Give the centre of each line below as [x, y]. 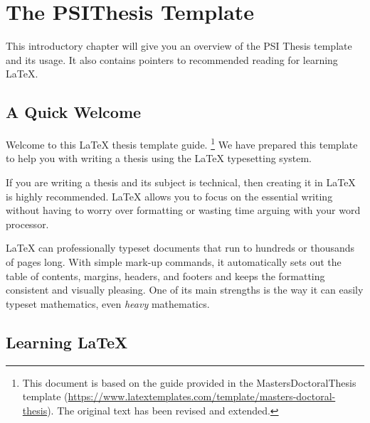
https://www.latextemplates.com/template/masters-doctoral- [202, 396]
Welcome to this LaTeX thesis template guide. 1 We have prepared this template [182, 143]
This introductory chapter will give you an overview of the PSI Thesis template [179, 46]
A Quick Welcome [74, 112]
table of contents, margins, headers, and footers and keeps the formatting [165, 275]
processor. [27, 224]
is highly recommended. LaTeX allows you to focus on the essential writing [169, 196]
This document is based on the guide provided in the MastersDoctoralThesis [189, 382]
